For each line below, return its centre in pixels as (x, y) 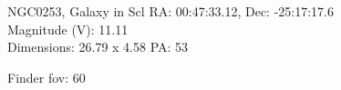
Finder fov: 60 (46, 77)
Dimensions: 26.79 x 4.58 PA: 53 (98, 47)
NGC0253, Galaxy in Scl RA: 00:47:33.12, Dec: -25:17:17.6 (170, 11)
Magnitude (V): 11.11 (68, 29)
